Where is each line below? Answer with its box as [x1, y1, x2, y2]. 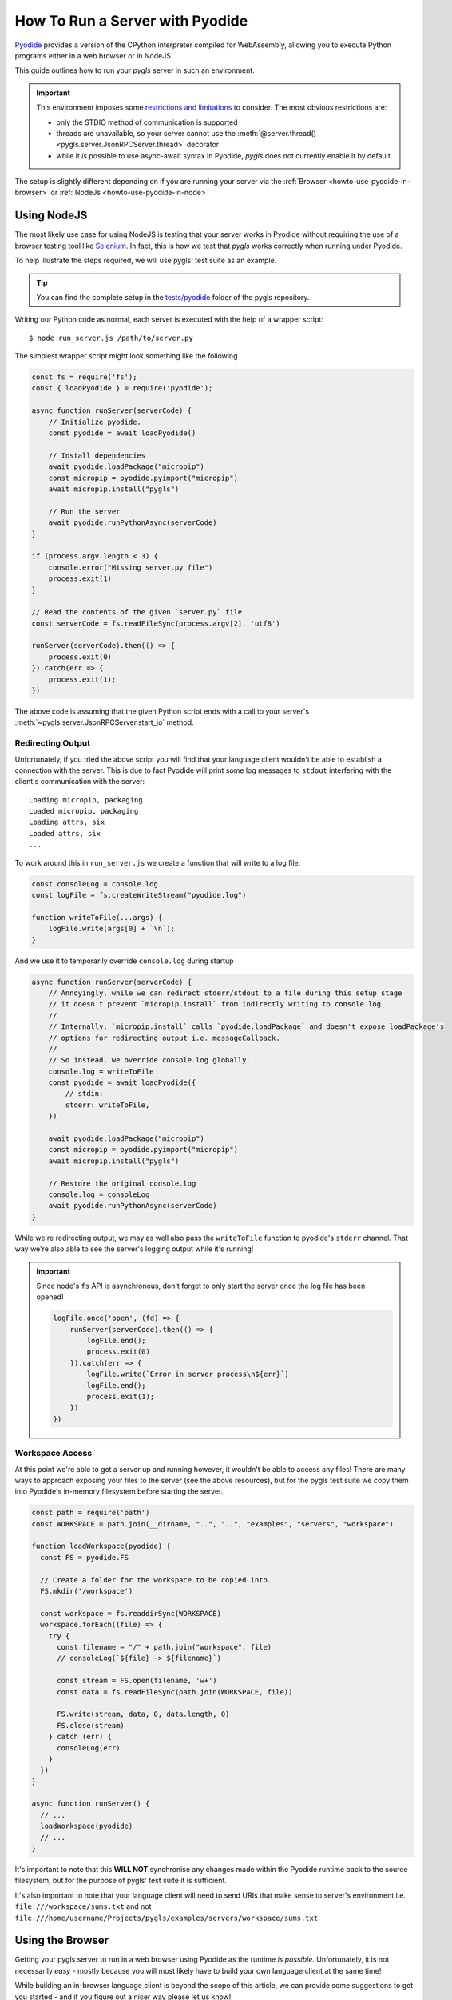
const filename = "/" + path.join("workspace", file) [57, 1642, 272, 1651]
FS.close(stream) [57, 1721, 125, 1730]
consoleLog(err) [57, 1743, 121, 1752]
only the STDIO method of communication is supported [56, 117, 239, 127]
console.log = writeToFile [48, 1066, 155, 1076]
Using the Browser [14, 1934, 109, 1947]
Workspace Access [14, 1448, 93, 1459]
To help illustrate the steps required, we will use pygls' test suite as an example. [14, 256, 277, 266]
